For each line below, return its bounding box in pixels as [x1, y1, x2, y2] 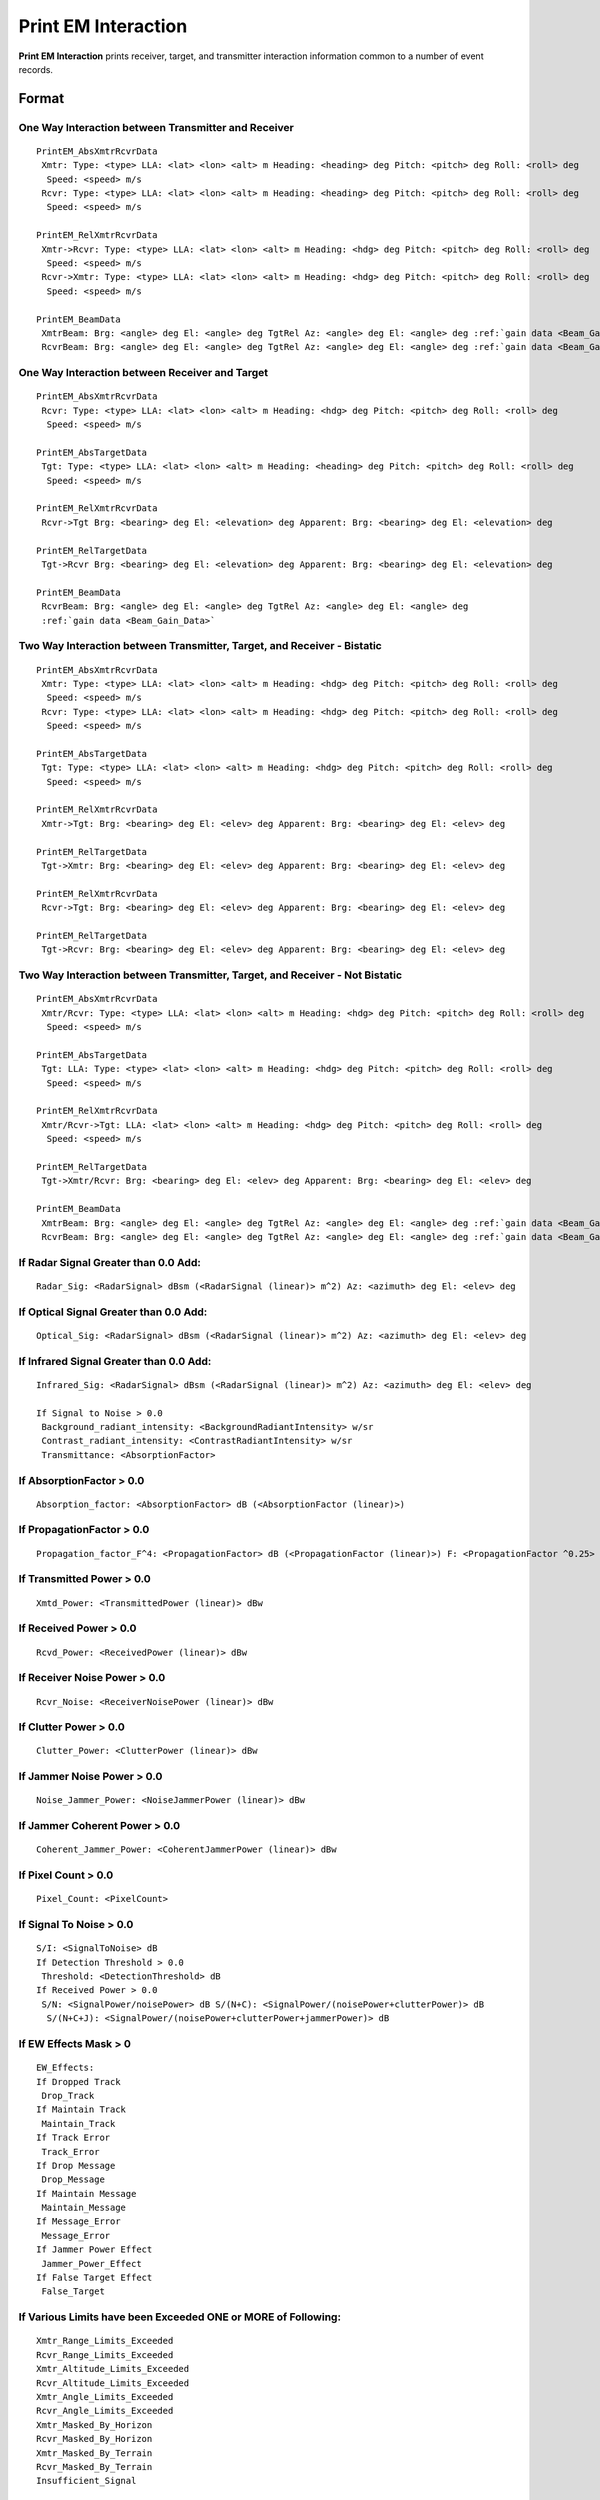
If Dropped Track [36, 2076, 121, 2087]
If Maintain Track [36, 2104, 127, 2115]
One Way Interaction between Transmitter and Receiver [18, 120, 294, 134]
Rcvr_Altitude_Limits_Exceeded [36, 2377, 190, 2389]
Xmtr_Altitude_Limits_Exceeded [36, 2363, 190, 2375]
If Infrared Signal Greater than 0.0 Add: [18, 1354, 212, 1368]
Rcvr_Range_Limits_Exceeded [36, 2349, 174, 2360]
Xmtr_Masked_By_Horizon [36, 2419, 153, 2430]
